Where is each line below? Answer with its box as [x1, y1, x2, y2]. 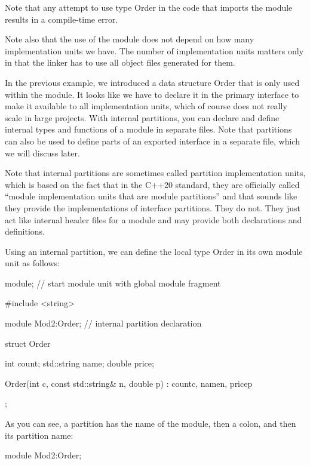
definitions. [5, 225, 45, 238]
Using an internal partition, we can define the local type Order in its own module [5, 245, 303, 257]
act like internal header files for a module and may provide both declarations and [5, 213, 302, 226]
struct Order [5, 337, 51, 349]
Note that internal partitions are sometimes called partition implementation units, [5, 167, 306, 179]
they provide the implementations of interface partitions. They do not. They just [5, 201, 301, 214]
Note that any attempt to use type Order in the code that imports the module [5, 1, 293, 13]
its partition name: [5, 429, 73, 441]
